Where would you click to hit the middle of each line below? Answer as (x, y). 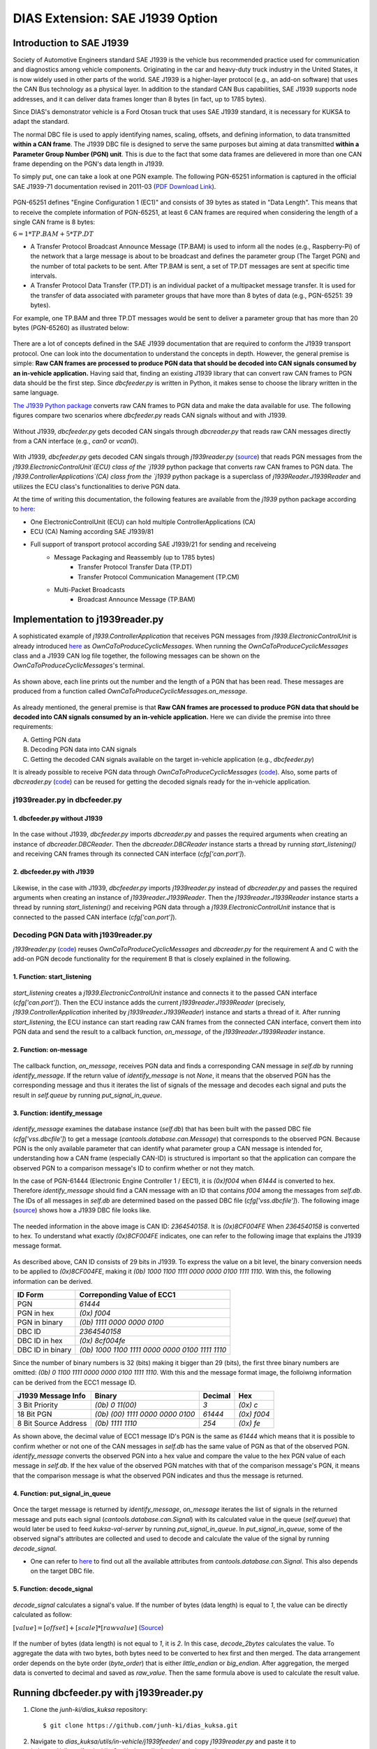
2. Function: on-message (50, 1050)
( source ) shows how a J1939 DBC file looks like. (82, 1210)
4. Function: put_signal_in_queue (62, 1493)
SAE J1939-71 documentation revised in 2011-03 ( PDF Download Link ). (114, 186)
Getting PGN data (56, 739)
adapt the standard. (41, 122)
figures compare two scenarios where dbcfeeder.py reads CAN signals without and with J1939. (150, 416)
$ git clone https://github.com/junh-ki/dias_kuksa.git (140, 1726)
